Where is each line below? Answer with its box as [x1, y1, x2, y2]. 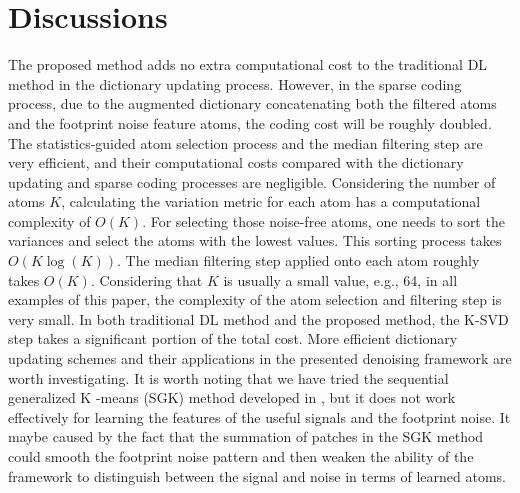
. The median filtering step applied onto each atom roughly [117, 250, 480, 271]
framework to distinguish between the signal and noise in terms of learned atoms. [8, 465, 506, 486]
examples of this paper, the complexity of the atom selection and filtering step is [8, 289, 502, 310]
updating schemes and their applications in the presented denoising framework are [8, 348, 512, 369]
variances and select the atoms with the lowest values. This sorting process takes [8, 230, 502, 251]
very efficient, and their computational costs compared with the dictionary [8, 152, 464, 173]
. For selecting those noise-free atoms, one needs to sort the [142, 210, 505, 231]
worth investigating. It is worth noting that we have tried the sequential [8, 367, 449, 388]
